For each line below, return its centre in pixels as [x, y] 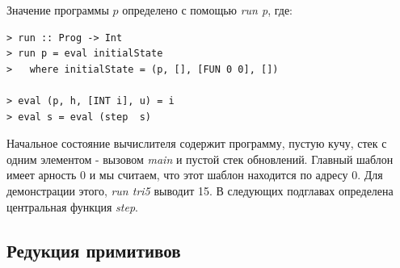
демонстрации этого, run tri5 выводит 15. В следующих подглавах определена [200, 190]
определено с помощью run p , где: [207, 10]
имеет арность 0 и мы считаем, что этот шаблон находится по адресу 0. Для [195, 175]
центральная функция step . [72, 206]
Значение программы [58, 10]
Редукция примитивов [94, 250]
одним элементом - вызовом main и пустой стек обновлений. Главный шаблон [200, 159]
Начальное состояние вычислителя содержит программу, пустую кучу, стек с [197, 143]
